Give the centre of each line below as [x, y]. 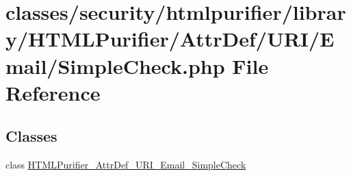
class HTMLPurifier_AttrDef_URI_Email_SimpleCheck [126, 165]
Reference [53, 92]
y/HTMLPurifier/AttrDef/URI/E [170, 39]
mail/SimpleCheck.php [115, 65]
